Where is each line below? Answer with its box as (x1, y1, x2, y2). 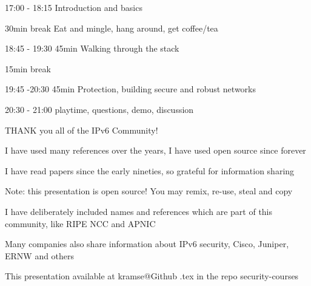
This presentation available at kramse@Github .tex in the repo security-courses (5, 270, 299, 282)
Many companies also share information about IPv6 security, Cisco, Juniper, (5, 237, 289, 250)
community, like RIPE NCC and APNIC (5, 217, 156, 230)
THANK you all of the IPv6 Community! (5, 123, 158, 136)
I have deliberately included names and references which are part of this (5, 205, 273, 217)
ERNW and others (5, 249, 75, 262)
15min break (5, 62, 51, 75)
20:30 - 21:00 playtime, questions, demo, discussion (5, 103, 194, 115)
